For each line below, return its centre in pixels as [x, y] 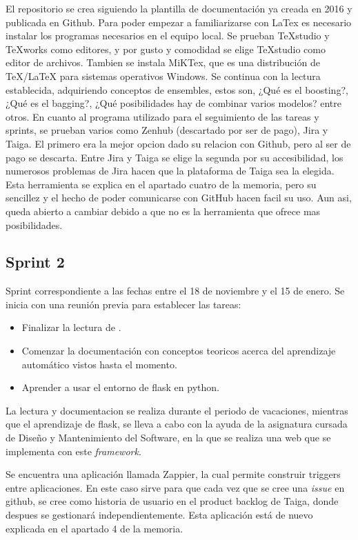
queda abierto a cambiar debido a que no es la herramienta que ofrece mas [163, 211]
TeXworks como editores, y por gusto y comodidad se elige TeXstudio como [166, 49]
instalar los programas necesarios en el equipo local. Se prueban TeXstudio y [168, 36]
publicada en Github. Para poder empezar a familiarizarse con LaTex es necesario [179, 22]
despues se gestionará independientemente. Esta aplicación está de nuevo [159, 515]
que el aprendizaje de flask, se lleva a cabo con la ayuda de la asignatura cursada [177, 424]
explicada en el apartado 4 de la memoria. [95, 528]
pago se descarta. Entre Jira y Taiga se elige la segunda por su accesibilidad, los [175, 157]
